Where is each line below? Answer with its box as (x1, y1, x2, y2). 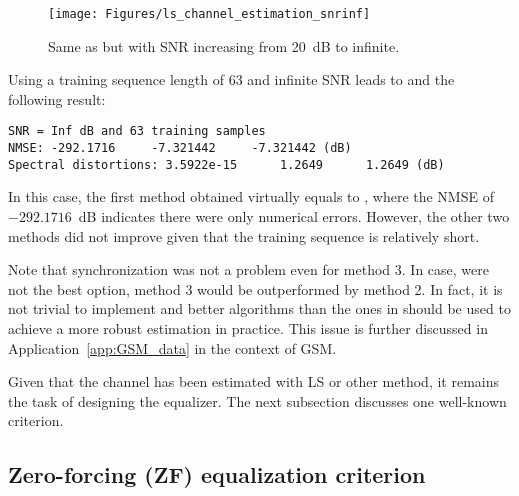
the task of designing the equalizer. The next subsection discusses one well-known (8, 390, 507, 411)
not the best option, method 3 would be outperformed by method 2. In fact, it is (8, 278, 503, 299)
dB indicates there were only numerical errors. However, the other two (78, 206, 510, 226)
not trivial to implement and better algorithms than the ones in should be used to (8, 298, 511, 319)
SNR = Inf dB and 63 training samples (8, 124, 266, 139)
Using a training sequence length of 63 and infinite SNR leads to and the (8, 69, 455, 90)
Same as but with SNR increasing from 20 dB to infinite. (48, 35, 400, 56)
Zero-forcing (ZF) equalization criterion (8, 459, 426, 490)
